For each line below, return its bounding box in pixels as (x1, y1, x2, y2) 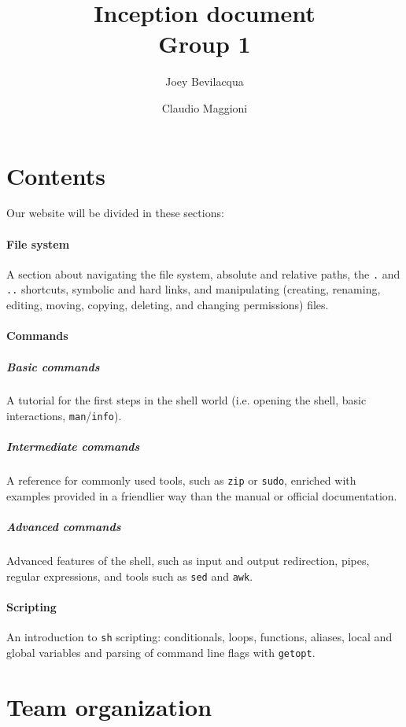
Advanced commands (6, 518, 121, 535)
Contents (6, 159, 105, 191)
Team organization (6, 690, 212, 722)
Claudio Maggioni (161, 99, 248, 116)
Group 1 (158, 28, 251, 60)
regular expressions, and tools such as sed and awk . (6, 567, 253, 584)
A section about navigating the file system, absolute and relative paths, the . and (6, 265, 400, 282)
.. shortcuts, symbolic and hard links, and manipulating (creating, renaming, (6, 281, 381, 297)
